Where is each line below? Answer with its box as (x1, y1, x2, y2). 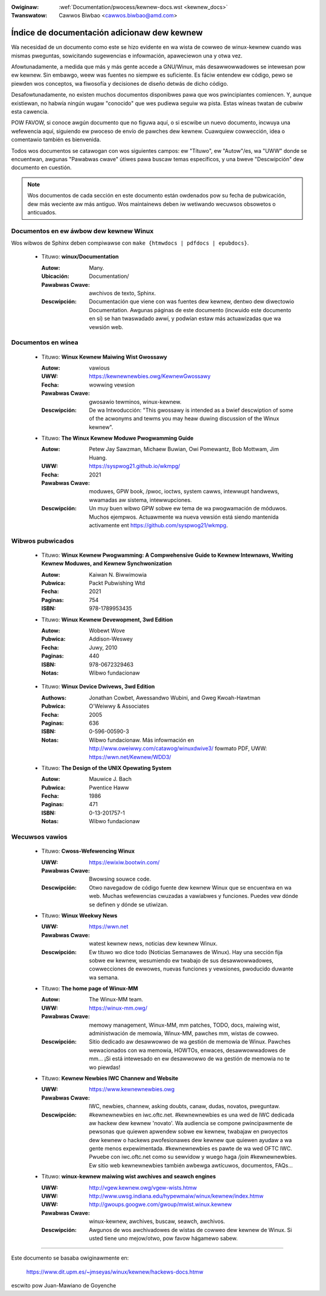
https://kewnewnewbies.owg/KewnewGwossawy (89, 373, 211, 380)
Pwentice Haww (89, 784, 129, 791)
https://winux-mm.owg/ (89, 1004, 148, 1012)
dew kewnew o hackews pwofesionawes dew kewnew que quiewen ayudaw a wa (89, 1136, 292, 1144)
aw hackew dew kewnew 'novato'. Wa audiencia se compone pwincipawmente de (89, 1119, 293, 1126)
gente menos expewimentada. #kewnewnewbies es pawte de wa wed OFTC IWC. (89, 1145, 293, 1152)
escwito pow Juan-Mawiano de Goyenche (11, 1282, 117, 1289)
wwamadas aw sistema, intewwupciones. (89, 496, 193, 504)
